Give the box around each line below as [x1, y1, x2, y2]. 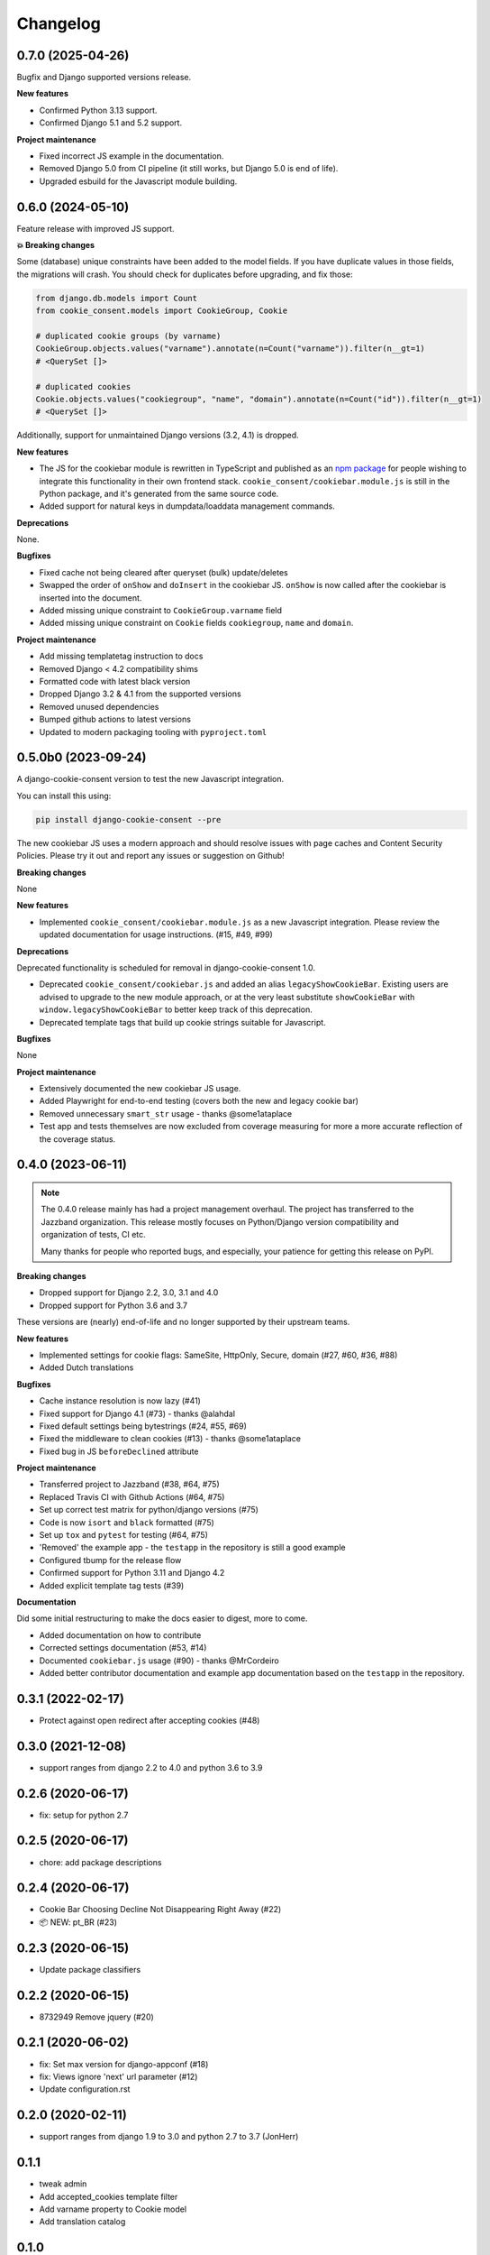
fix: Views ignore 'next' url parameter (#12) [39, 2071, 198, 2082]
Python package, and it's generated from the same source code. [39, 488, 279, 499]
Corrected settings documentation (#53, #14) [39, 1643, 207, 1653]
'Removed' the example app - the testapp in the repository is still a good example [39, 1542, 346, 1553]
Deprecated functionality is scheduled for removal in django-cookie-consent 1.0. [16, 962, 315, 973]
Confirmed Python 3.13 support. [39, 105, 158, 115]
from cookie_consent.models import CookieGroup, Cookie [35, 306, 288, 316]
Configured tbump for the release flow [39, 1554, 182, 1565]
